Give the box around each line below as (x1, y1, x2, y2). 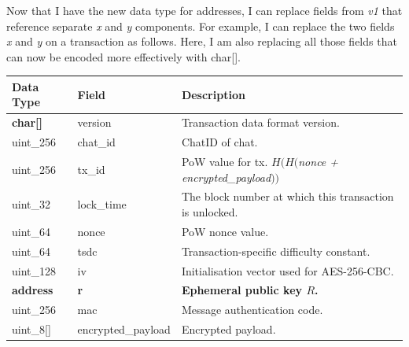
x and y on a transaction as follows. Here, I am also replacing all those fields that (6, 33, 397, 50)
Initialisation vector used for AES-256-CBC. (181, 262, 394, 279)
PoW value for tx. (181, 153, 268, 169)
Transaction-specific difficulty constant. (181, 242, 370, 259)
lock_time (77, 196, 127, 212)
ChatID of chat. (181, 134, 258, 150)
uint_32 (12, 196, 51, 212)
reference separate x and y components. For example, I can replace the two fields (6, 17, 395, 34)
